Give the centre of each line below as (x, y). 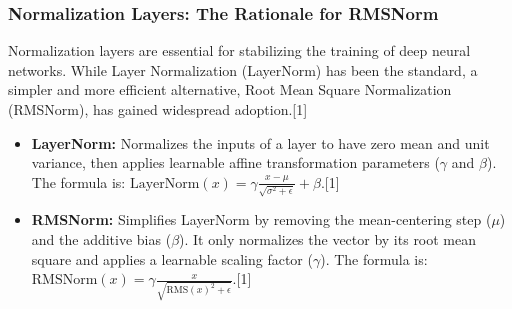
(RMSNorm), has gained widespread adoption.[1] (158, 109)
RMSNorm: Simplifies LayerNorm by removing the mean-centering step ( (261, 219)
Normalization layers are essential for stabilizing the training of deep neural (239, 50)
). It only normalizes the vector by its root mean (328, 239)
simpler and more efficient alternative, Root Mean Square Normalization (230, 89)
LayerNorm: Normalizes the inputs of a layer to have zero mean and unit (260, 142)
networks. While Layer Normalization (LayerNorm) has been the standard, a (243, 69)
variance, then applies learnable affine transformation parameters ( (235, 162)
